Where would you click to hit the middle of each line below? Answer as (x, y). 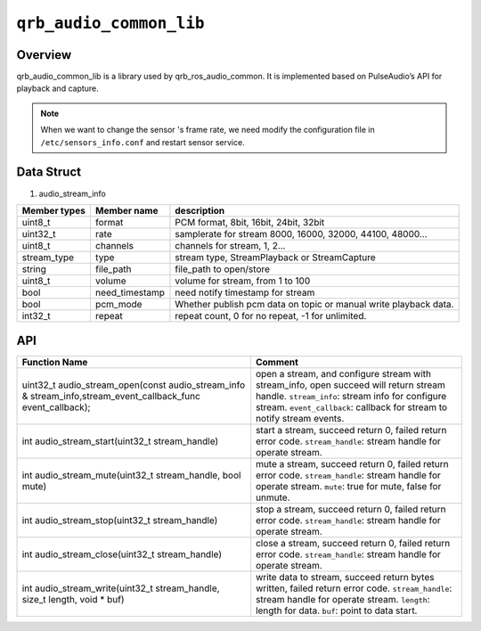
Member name (126, 210)
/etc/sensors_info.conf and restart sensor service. (143, 142)
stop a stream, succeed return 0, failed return (351, 510)
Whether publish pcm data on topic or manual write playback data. (314, 304)
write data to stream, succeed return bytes (345, 578)
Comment (277, 363)
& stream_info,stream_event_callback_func (111, 397)
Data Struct (49, 172)
